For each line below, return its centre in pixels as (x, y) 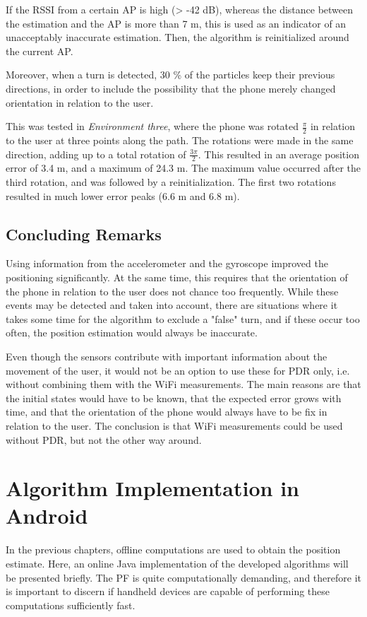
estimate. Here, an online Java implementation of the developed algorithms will (177, 564)
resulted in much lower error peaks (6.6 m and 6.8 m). (123, 195)
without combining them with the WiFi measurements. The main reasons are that (183, 384)
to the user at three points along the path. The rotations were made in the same (180, 140)
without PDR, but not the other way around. (104, 439)
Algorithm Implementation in (152, 488)
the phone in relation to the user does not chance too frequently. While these (172, 291)
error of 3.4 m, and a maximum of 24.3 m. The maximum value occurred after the (183, 168)
